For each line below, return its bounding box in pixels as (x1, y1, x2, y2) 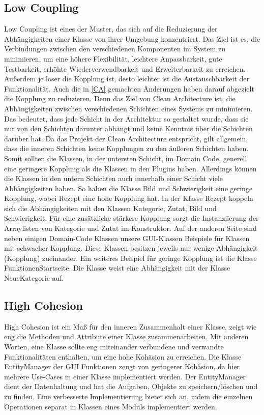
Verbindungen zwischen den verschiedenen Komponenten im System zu (4, 43, 226, 54)
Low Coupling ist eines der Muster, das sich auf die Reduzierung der (4, 23, 218, 34)
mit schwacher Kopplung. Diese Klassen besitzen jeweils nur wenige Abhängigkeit (4, 243, 258, 253)
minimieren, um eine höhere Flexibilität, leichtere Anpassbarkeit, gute (4, 53, 222, 64)
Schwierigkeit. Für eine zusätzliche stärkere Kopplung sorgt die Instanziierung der (4, 213, 259, 223)
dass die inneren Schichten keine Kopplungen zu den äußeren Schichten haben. (4, 143, 249, 154)
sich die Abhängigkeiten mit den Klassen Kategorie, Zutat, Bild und (4, 202, 217, 213)
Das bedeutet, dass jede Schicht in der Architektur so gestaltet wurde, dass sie (4, 113, 249, 124)
